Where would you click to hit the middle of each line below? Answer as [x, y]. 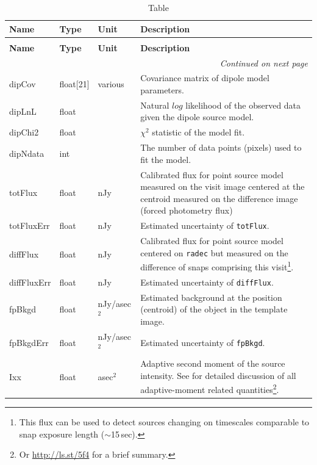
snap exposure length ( [62, 434]
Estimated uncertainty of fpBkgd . [203, 342]
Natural [155, 105]
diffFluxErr [30, 282]
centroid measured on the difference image [219, 198]
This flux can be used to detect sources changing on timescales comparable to [164, 422]
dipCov [23, 84]
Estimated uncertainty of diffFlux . [207, 282]
